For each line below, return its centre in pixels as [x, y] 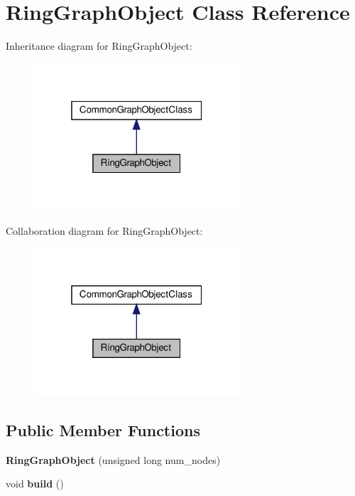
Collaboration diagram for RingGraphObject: [104, 230]
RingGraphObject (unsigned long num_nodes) [113, 459]
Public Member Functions [103, 430]
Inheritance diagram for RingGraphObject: [99, 46]
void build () [35, 484]
